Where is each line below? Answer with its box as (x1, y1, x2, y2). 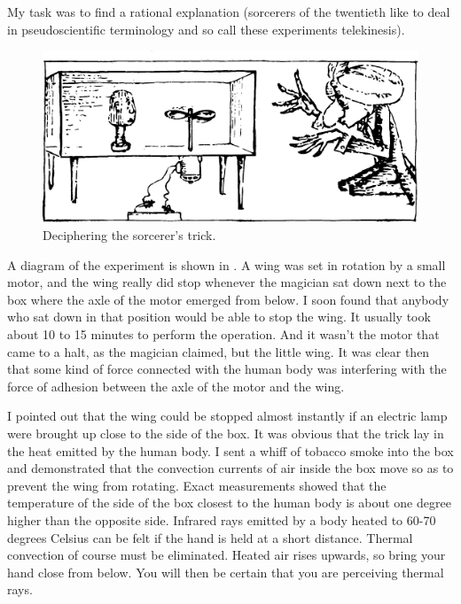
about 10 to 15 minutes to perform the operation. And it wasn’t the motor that (7, 325, 440, 344)
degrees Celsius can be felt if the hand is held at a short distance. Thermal (7, 528, 413, 546)
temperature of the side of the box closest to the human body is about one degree (7, 493, 451, 512)
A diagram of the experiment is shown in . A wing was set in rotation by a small (7, 255, 446, 274)
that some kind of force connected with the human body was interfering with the (7, 360, 447, 378)
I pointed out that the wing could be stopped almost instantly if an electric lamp (7, 407, 448, 425)
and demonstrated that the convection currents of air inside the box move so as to (7, 459, 454, 477)
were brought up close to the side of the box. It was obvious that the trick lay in (7, 424, 444, 443)
